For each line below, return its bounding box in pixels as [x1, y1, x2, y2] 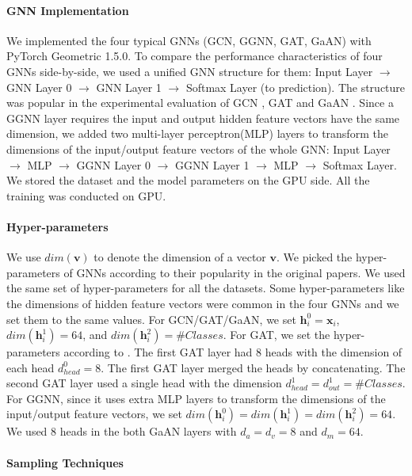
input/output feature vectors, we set [6, 406, 182, 422]
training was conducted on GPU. [6, 187, 166, 204]
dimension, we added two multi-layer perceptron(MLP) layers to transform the [6, 125, 388, 142]
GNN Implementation [6, 2, 129, 18]
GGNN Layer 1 [175, 156, 250, 173]
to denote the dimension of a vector [93, 249, 266, 265]
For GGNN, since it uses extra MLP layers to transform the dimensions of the [6, 390, 386, 406]
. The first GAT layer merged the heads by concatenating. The [101, 359, 406, 375]
